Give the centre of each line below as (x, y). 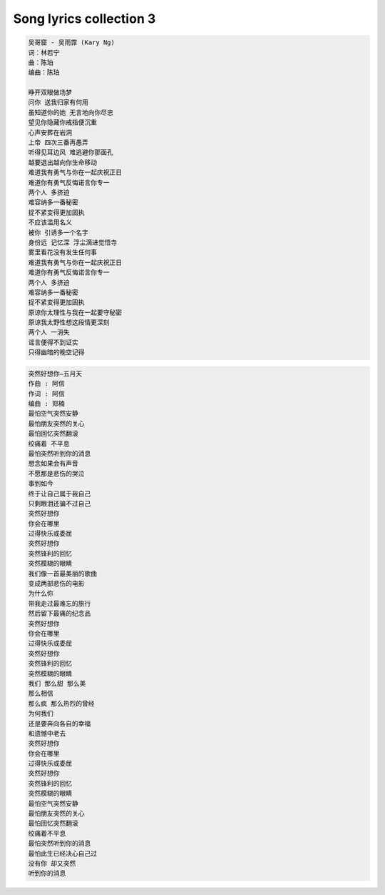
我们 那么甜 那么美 (57, 683)
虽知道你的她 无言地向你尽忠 (71, 112)
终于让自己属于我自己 (60, 494)
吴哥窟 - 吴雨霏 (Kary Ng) (72, 42)
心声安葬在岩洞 (50, 132)
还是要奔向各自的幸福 (60, 724)
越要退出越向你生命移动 (63, 162)
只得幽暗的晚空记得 (56, 352)
